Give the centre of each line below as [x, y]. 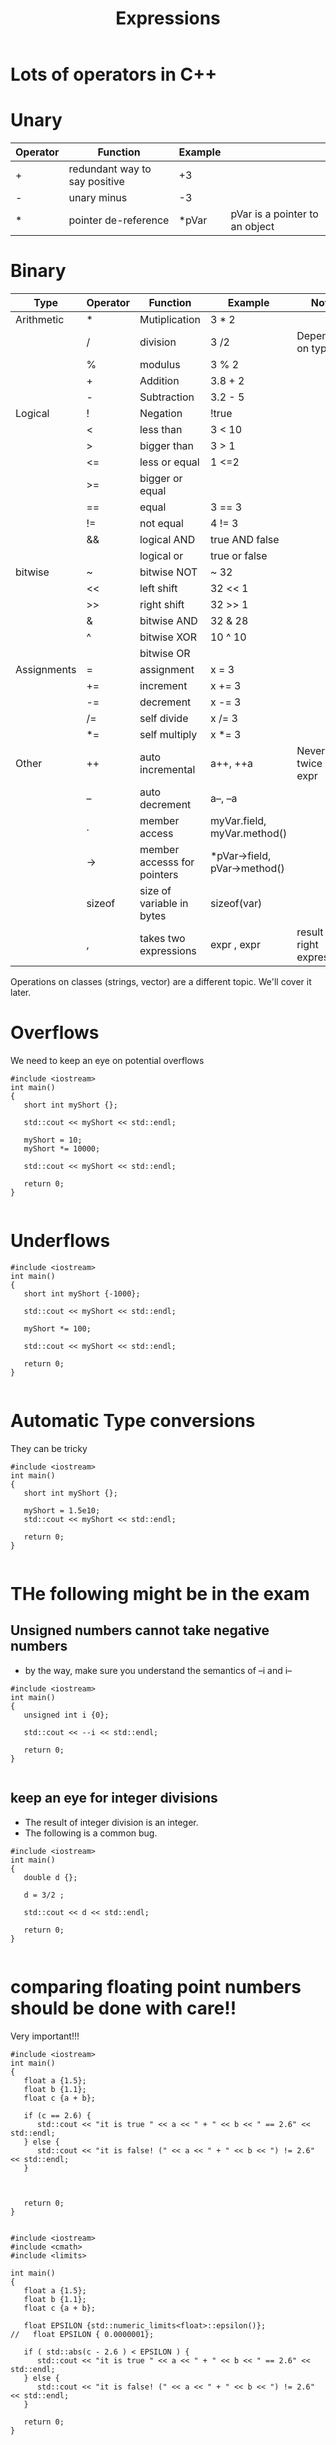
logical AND [167, 540]
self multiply [168, 735]
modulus [160, 365]
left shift [158, 589]
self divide [164, 719]
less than [161, 430]
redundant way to [110, 169]
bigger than [167, 446]
